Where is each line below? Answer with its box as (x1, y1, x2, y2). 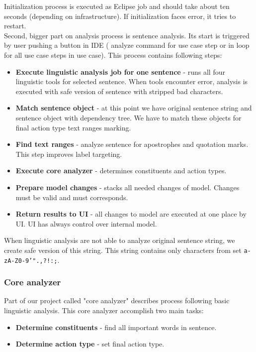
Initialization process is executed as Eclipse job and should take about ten (4, 1, 230, 11)
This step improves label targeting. (15, 148, 122, 159)
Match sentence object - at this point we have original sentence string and (15, 103, 252, 113)
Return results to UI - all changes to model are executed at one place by (15, 209, 247, 219)
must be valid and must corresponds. (15, 192, 128, 202)
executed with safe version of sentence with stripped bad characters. (15, 86, 223, 96)
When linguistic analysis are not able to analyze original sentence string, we (4, 235, 235, 245)
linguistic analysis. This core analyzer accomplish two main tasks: (4, 305, 204, 315)
